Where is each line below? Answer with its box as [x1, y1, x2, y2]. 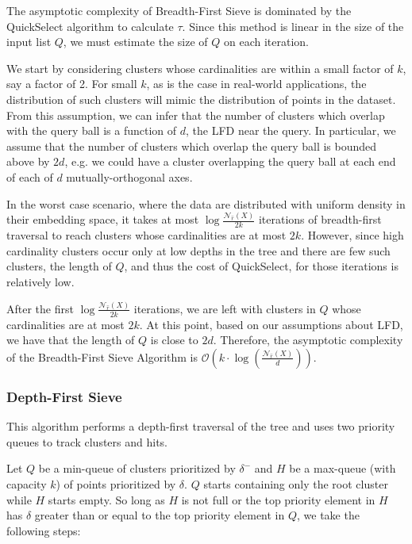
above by [6, 153, 50, 170]
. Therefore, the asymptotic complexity [213, 331, 403, 348]
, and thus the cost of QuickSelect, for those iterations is [124, 258, 399, 274]
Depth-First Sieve [6, 386, 122, 406]
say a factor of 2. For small [6, 75, 137, 92]
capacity [6, 475, 47, 492]
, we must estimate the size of [63, 33, 208, 50]
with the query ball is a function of [6, 122, 177, 139]
